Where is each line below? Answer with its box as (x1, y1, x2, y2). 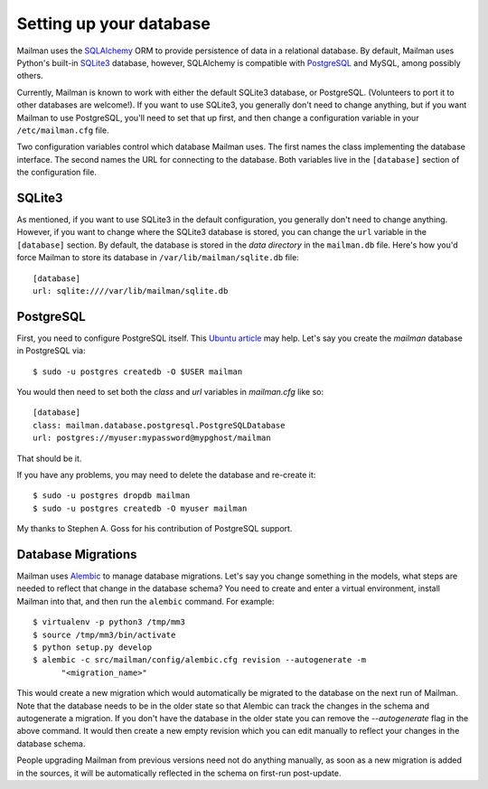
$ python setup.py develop (33, 642, 153, 653)
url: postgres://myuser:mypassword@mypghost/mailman (33, 433, 271, 443)
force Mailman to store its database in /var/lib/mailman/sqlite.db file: (16, 252, 300, 263)
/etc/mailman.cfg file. (16, 125, 109, 136)
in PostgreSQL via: (16, 345, 86, 356)
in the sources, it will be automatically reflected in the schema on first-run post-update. (16, 767, 342, 778)
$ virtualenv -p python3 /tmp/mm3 (33, 617, 185, 627)
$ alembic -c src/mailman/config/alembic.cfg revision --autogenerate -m (33, 655, 367, 665)
